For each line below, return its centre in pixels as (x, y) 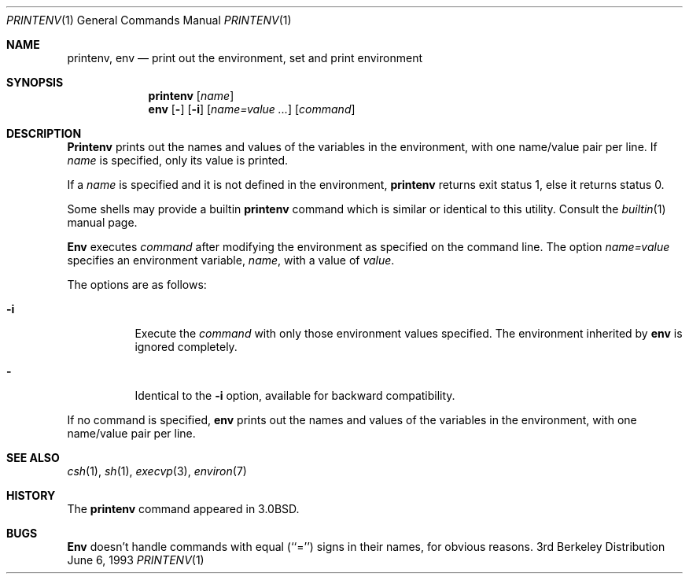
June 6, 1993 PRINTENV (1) (136, 560)
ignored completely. (186, 347)
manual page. (102, 222)
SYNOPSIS (35, 82)
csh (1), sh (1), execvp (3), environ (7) (157, 471)
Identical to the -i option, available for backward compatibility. (295, 395)
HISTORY (31, 495)
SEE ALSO (33, 458)
